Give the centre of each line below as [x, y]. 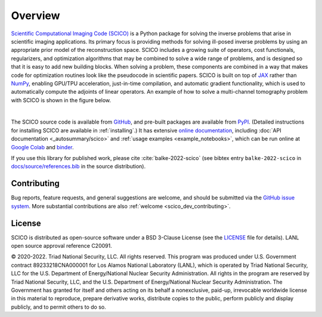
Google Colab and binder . [42, 147]
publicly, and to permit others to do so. [59, 307]
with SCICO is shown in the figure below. [61, 100]
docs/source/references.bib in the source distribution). [78, 167]
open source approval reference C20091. [62, 246]
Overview [35, 16]
